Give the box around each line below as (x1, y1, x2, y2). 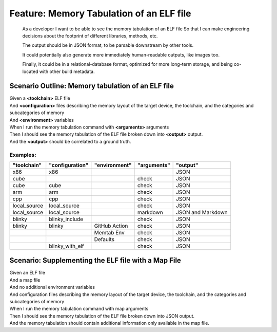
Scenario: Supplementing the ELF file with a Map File (9, 256, 182, 265)
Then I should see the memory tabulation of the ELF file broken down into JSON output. (9, 312, 195, 319)
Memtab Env (94, 229, 125, 236)
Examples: (9, 151, 36, 158)
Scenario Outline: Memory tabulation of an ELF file (9, 82, 174, 90)
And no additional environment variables (9, 284, 95, 290)
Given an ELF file (9, 270, 46, 276)
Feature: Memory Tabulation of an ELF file (9, 8, 192, 19)
